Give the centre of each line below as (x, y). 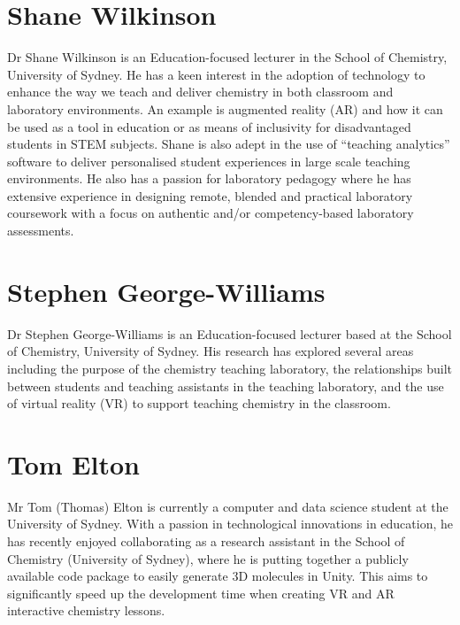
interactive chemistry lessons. (86, 610)
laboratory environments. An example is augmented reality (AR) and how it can (225, 108)
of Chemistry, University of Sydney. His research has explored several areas (211, 351)
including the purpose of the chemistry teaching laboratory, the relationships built (230, 368)
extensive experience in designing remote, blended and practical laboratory (210, 195)
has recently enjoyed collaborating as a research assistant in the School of (206, 541)
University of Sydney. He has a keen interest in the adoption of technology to (216, 74)
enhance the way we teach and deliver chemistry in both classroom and (200, 92)
